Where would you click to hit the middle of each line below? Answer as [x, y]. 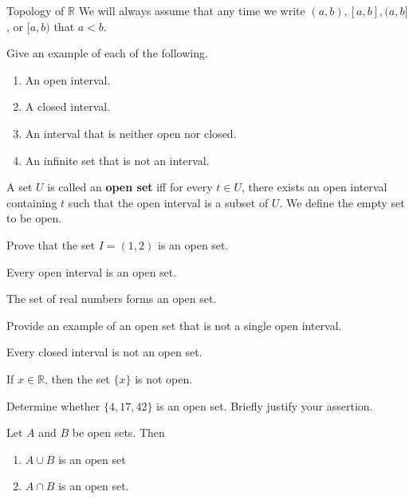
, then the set [77, 378]
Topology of [35, 10]
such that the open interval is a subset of [168, 202]
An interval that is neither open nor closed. [131, 133]
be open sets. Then [118, 432]
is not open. [164, 378]
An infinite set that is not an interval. [117, 160]
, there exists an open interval [315, 187]
